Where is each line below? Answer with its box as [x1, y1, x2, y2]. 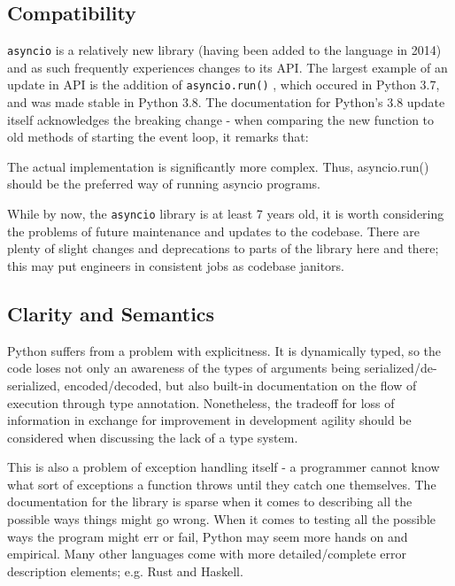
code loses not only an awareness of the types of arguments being [7, 359, 361, 377]
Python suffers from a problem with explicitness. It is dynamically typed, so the [7, 341, 441, 359]
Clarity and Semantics [7, 299, 215, 327]
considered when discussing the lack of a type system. [7, 428, 298, 446]
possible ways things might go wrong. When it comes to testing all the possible [7, 510, 436, 528]
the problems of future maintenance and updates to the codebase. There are [7, 221, 420, 240]
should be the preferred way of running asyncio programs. [7, 174, 321, 193]
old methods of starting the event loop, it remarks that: [7, 127, 309, 146]
